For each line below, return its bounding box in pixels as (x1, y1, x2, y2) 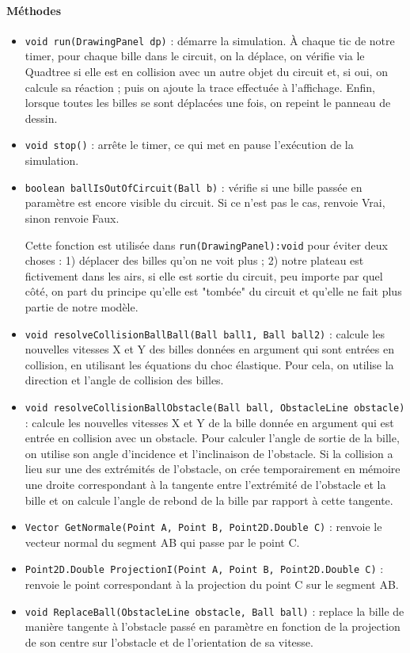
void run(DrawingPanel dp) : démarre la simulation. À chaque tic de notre (25, 32, 395, 48)
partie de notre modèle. (25, 298, 139, 315)
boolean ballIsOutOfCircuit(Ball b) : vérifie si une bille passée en (25, 178, 363, 195)
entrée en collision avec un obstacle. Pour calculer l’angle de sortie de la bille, (25, 430, 400, 446)
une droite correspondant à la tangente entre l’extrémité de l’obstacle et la (25, 476, 386, 493)
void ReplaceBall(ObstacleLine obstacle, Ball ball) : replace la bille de (25, 602, 404, 619)
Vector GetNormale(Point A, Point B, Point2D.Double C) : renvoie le (25, 518, 382, 535)
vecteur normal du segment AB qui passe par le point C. (25, 533, 300, 550)
